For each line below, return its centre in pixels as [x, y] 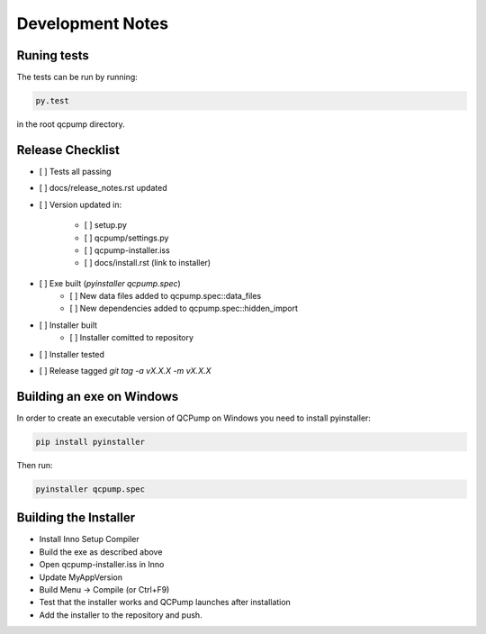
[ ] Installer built [68, 325]
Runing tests [53, 55]
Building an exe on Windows [98, 396]
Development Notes [93, 23]
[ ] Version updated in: [80, 204]
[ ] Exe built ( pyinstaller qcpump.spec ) [110, 283]
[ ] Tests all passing [75, 171]
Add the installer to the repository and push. [121, 615]
